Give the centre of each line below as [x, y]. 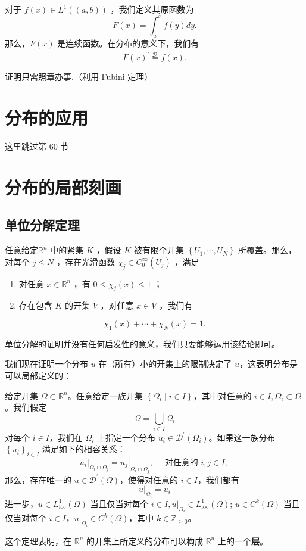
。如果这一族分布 [242, 437]
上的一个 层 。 [243, 541]
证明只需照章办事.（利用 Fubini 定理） [79, 77]
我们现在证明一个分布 [46, 364]
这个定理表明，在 [38, 541]
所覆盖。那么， [268, 250]
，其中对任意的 [222, 395]
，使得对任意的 [149, 479]
